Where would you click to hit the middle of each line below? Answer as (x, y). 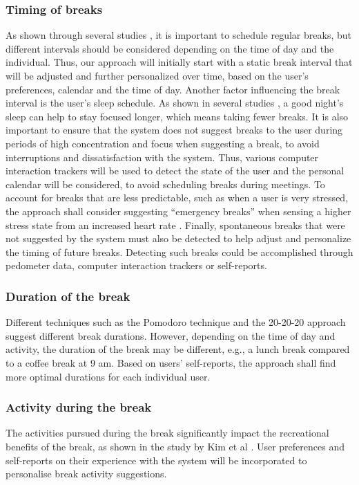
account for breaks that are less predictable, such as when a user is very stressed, (177, 198)
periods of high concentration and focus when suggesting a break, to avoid (163, 143)
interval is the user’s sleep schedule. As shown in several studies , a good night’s (175, 103)
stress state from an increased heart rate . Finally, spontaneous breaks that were (175, 225)
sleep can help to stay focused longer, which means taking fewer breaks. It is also (177, 116)
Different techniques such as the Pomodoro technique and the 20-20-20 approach (176, 322)
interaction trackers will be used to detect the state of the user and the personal (175, 171)
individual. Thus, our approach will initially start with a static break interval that (179, 62)
